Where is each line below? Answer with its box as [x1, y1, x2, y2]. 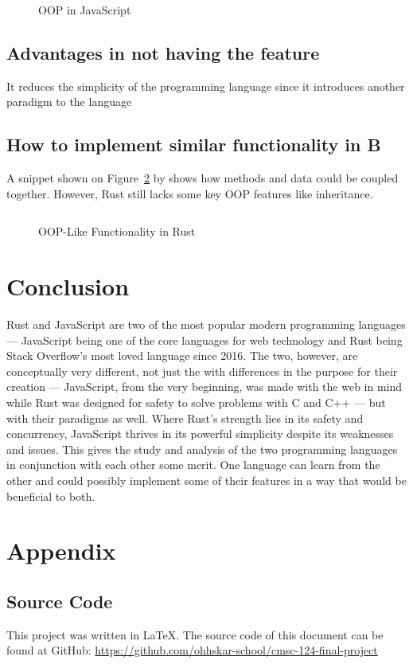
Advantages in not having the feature [6, 40, 320, 64]
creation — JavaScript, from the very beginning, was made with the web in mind [6, 378, 403, 395]
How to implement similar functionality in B [6, 132, 381, 157]
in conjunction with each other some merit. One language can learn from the [6, 456, 380, 473]
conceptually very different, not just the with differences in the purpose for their [6, 362, 398, 379]
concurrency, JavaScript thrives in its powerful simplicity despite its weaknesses [6, 425, 394, 442]
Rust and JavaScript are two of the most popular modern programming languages [6, 316, 406, 333]
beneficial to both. [6, 487, 95, 504]
